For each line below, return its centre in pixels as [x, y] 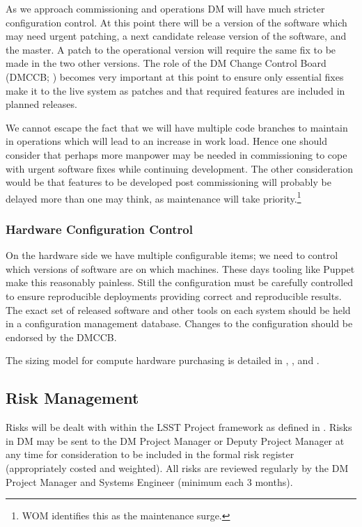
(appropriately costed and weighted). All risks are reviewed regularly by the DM [177, 467]
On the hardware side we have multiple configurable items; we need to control [172, 255]
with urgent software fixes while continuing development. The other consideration [179, 168]
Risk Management [72, 398]
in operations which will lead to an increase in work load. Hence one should [166, 141]
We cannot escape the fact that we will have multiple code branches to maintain [177, 127]
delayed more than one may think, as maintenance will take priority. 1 [154, 197]
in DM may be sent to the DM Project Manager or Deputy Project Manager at [175, 440]
